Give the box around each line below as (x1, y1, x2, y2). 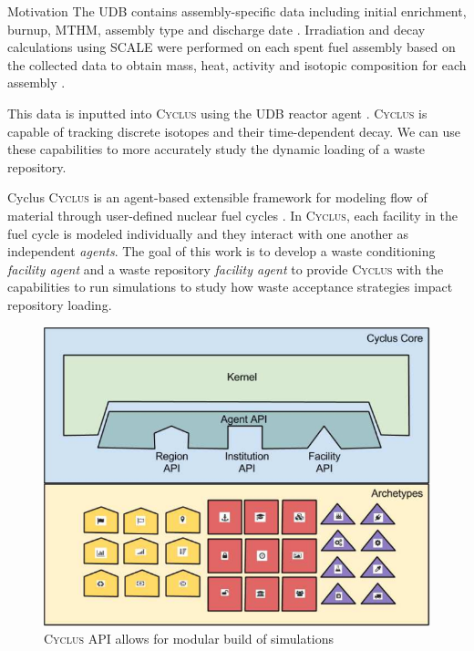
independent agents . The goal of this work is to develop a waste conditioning (7, 242, 436, 261)
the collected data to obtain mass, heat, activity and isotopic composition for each (7, 55, 467, 74)
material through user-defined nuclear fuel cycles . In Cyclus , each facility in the (7, 205, 459, 224)
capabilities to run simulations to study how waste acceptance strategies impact (7, 277, 453, 296)
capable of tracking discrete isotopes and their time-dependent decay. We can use (7, 121, 461, 140)
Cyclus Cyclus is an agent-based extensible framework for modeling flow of (7, 188, 428, 207)
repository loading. (7, 294, 112, 314)
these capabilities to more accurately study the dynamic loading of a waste (7, 139, 426, 159)
